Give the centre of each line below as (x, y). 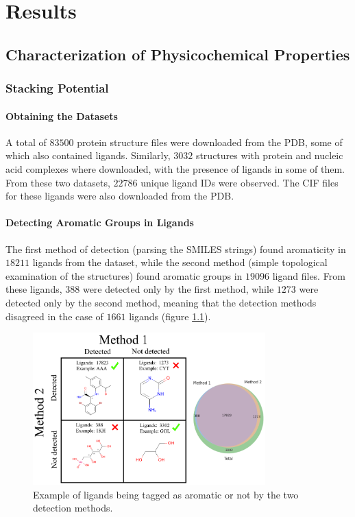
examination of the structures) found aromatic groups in (124, 275)
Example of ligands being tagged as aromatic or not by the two (166, 494)
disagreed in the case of (54, 316)
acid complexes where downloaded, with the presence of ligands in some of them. (175, 168)
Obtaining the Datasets (62, 116)
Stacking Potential (57, 88)
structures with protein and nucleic (269, 155)
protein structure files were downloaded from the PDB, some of (210, 142)
